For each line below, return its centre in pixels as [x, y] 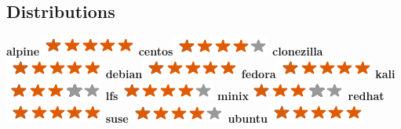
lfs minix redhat [245, 96]
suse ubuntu [186, 118]
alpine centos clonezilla [165, 51]
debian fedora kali [250, 73]
